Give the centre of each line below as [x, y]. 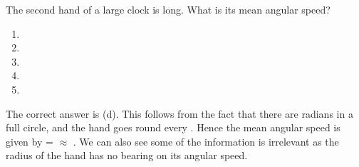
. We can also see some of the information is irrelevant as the [206, 141]
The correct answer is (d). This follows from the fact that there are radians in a [179, 113]
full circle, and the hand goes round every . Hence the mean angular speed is [173, 127]
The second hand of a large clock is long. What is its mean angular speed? [168, 9]
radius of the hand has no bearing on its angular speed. [127, 155]
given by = [30, 141]
